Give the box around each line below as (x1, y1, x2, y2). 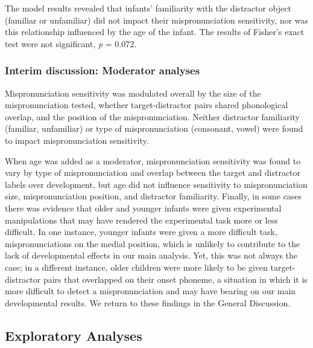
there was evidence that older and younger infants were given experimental (5, 201, 282, 214)
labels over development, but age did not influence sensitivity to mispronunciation (5, 178, 308, 190)
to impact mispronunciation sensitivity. (5, 134, 149, 146)
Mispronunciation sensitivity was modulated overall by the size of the (5, 86, 261, 99)
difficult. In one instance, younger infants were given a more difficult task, (5, 225, 277, 238)
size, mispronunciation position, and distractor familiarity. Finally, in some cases (5, 190, 302, 202)
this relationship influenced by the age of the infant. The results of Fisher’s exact (5, 25, 305, 38)
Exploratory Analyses (5, 326, 142, 344)
